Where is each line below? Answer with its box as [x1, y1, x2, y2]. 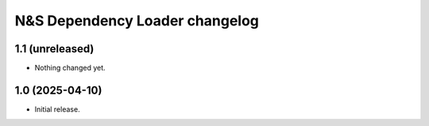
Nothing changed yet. [34, 63, 106, 73]
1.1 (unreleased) [14, 42, 95, 55]
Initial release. [34, 104, 80, 114]
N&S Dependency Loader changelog [14, 12, 260, 29]
